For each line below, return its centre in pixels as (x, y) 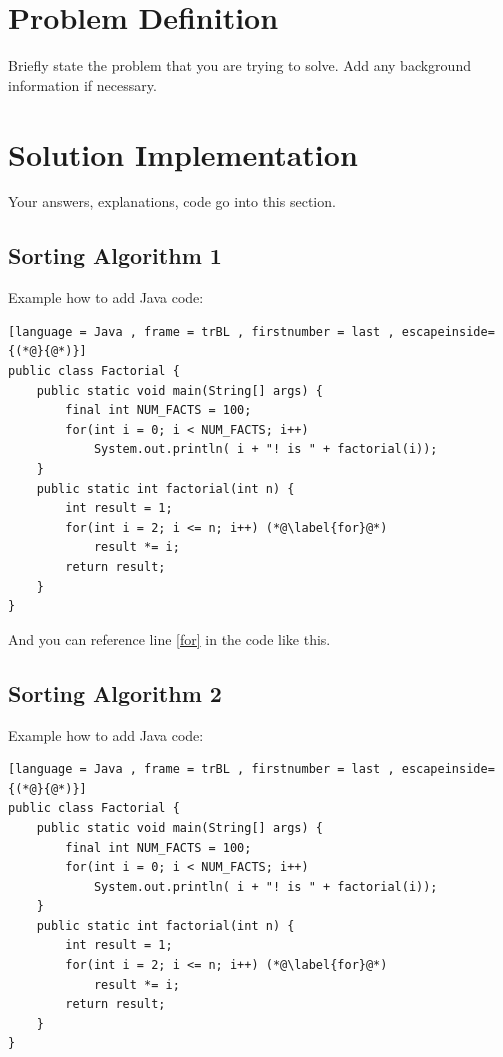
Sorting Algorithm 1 (115, 255)
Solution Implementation (183, 153)
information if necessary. (82, 84)
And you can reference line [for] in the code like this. (169, 638)
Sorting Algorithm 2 (115, 692)
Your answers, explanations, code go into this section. (172, 201)
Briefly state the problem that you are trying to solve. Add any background (239, 65)
